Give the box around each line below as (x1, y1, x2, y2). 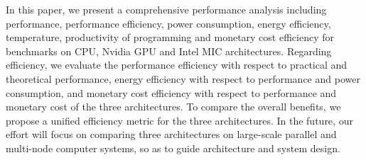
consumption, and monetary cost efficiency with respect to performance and (6, 85, 337, 100)
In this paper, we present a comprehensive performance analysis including (6, 2, 327, 16)
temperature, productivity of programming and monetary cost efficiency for (6, 30, 334, 45)
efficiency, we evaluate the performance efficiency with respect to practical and (6, 57, 348, 72)
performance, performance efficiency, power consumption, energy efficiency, (6, 16, 331, 30)
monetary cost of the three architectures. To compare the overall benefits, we (6, 99, 341, 114)
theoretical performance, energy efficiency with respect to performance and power (6, 71, 360, 86)
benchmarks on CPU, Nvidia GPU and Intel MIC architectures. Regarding (6, 43, 332, 58)
